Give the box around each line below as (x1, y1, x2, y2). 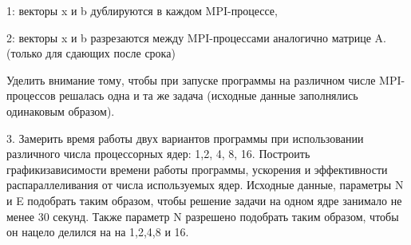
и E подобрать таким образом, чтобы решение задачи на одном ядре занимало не (6, 192, 402, 208)
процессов (6, 87, 56, 104)
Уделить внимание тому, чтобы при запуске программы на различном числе (6, 71, 376, 88)
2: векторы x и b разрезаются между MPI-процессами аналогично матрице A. (6, 29, 386, 45)
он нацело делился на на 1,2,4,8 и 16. (6, 223, 189, 240)
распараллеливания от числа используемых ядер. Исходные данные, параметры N (6, 176, 404, 193)
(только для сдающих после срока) (6, 45, 176, 61)
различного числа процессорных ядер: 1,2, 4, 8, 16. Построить (6, 145, 310, 162)
